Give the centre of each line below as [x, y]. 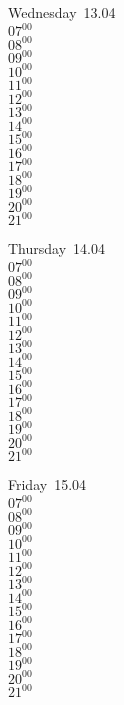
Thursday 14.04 [56, 248]
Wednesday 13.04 [62, 12]
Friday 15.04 [47, 484]
